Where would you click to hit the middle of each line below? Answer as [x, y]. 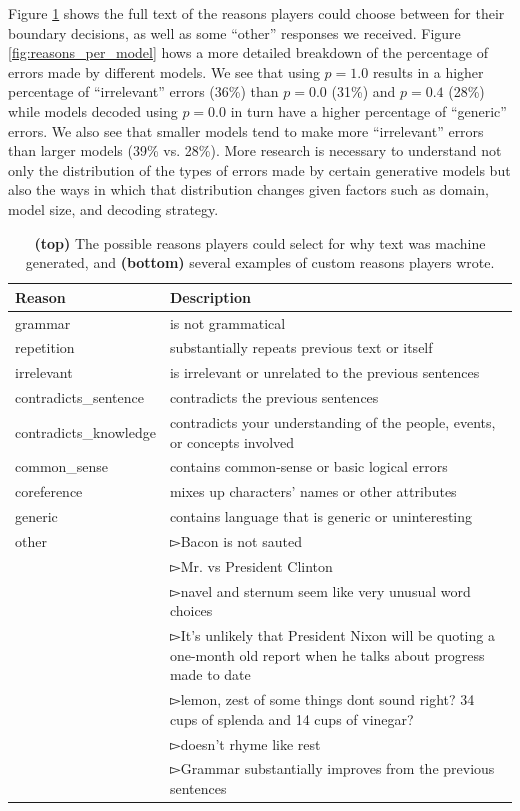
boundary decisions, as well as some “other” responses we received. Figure [234, 32]
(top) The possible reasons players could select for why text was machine [260, 242]
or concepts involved [232, 441]
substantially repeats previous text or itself [301, 347]
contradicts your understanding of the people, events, [332, 421]
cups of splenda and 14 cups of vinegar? [291, 718]
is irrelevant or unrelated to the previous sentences [324, 372]
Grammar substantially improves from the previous [337, 768]
